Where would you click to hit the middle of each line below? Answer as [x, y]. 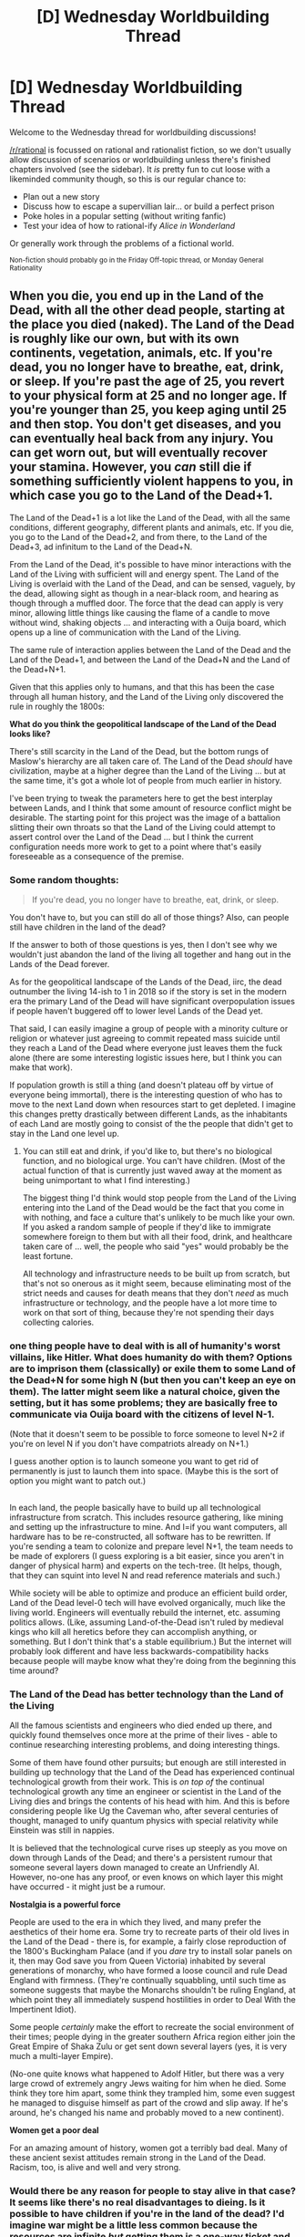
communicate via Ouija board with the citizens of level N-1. [142, 1414]
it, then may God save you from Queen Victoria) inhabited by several [137, 1961]
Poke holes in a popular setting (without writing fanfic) [124, 215]
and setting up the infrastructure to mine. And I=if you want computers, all [148, 1526]
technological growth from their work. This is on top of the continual [137, 1782]
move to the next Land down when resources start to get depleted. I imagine [152, 1105]
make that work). [41, 1067]
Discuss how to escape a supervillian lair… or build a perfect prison [148, 206]
